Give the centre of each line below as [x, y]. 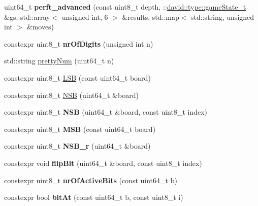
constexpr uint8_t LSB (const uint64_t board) [77, 77]
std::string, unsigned [223, 16]
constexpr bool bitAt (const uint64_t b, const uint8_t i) [94, 197]
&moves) [40, 27]
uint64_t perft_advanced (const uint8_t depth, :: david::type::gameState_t [125, 7]
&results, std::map [151, 16]
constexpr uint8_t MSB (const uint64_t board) [80, 129]
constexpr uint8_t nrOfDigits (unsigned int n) [79, 43]
